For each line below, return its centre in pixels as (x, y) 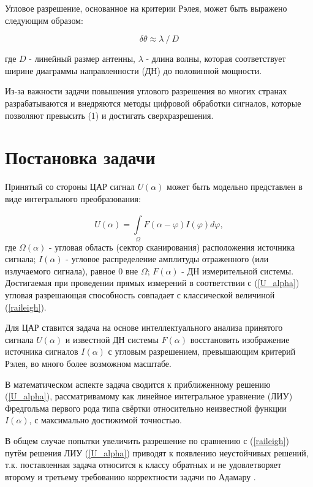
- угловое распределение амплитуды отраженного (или (167, 259)
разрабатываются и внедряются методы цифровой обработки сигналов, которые (153, 103)
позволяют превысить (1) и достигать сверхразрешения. (109, 115)
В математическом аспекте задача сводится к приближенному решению (138, 384)
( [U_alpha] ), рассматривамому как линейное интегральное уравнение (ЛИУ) (149, 396)
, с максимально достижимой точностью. (105, 420)
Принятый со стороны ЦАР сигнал (70, 187)
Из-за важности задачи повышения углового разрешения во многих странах (146, 91)
